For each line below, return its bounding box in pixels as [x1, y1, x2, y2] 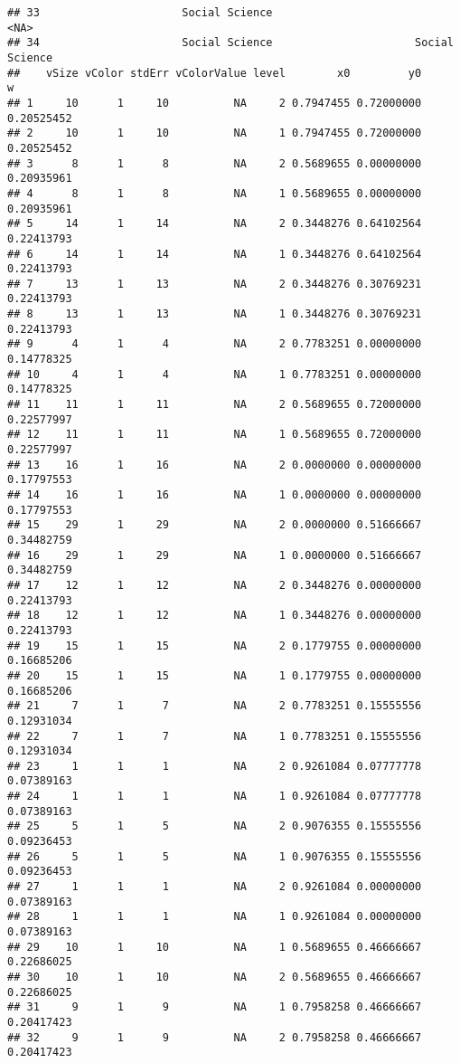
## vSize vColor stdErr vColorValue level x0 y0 [7, 66, 422, 80]
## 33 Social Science [7, 6, 273, 19]
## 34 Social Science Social [7, 36, 454, 50]
